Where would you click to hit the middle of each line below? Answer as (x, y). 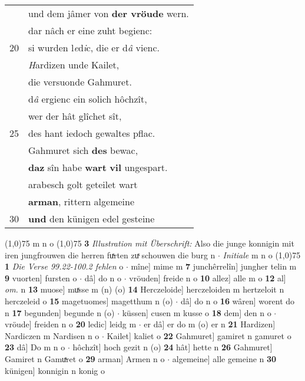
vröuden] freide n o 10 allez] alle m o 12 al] (208, 277)
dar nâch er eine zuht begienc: (90, 30)
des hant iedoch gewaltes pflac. (92, 133)
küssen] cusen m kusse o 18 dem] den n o (197, 312)
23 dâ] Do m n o (35, 347)
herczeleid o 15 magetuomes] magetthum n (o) (89, 300)
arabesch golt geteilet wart (83, 184)
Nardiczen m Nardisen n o (52, 335)
